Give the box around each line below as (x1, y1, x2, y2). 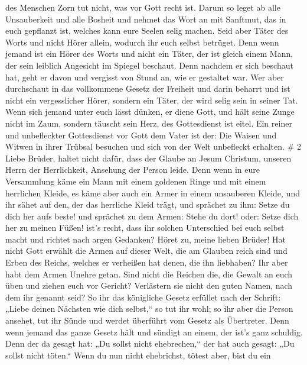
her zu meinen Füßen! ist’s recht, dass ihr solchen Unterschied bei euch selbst (5, 221, 285, 234)
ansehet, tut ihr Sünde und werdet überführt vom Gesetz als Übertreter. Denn (5, 314, 289, 327)
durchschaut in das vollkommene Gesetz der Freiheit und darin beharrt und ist (5, 82, 290, 95)
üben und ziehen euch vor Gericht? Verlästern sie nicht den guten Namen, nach (5, 279, 293, 292)
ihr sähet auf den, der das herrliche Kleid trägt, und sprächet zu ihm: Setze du (5, 198, 290, 211)
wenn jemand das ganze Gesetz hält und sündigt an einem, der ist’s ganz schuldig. (5, 325, 303, 338)
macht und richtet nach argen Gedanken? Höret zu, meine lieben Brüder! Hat (5, 232, 286, 245)
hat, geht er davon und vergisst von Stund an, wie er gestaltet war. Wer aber (5, 70, 284, 83)
